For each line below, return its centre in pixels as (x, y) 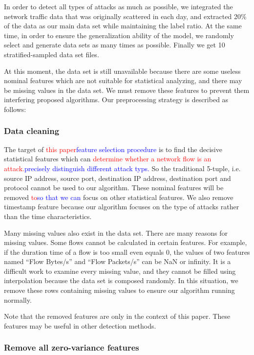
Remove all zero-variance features (72, 347)
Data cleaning (32, 131)
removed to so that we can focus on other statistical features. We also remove (119, 197)
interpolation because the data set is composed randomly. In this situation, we (121, 280)
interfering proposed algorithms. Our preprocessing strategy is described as (116, 100)
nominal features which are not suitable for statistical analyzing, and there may (123, 80)
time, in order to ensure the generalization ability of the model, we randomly (119, 35)
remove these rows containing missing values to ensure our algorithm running (119, 290)
